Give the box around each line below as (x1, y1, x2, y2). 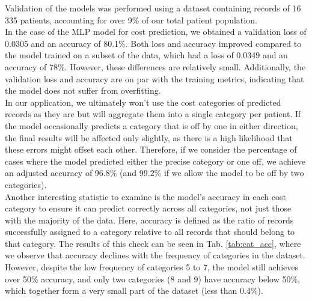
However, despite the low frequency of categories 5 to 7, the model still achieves (5, 261, 299, 273)
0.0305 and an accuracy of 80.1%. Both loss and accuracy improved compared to (5, 37, 302, 49)
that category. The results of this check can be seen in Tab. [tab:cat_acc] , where (5, 237, 301, 249)
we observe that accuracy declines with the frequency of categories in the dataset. (5, 249, 305, 261)
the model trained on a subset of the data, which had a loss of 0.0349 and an (5, 49, 288, 61)
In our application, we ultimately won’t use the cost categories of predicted (5, 96, 281, 108)
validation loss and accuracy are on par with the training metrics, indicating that (5, 72, 304, 85)
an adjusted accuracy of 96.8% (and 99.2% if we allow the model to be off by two (5, 166, 304, 179)
